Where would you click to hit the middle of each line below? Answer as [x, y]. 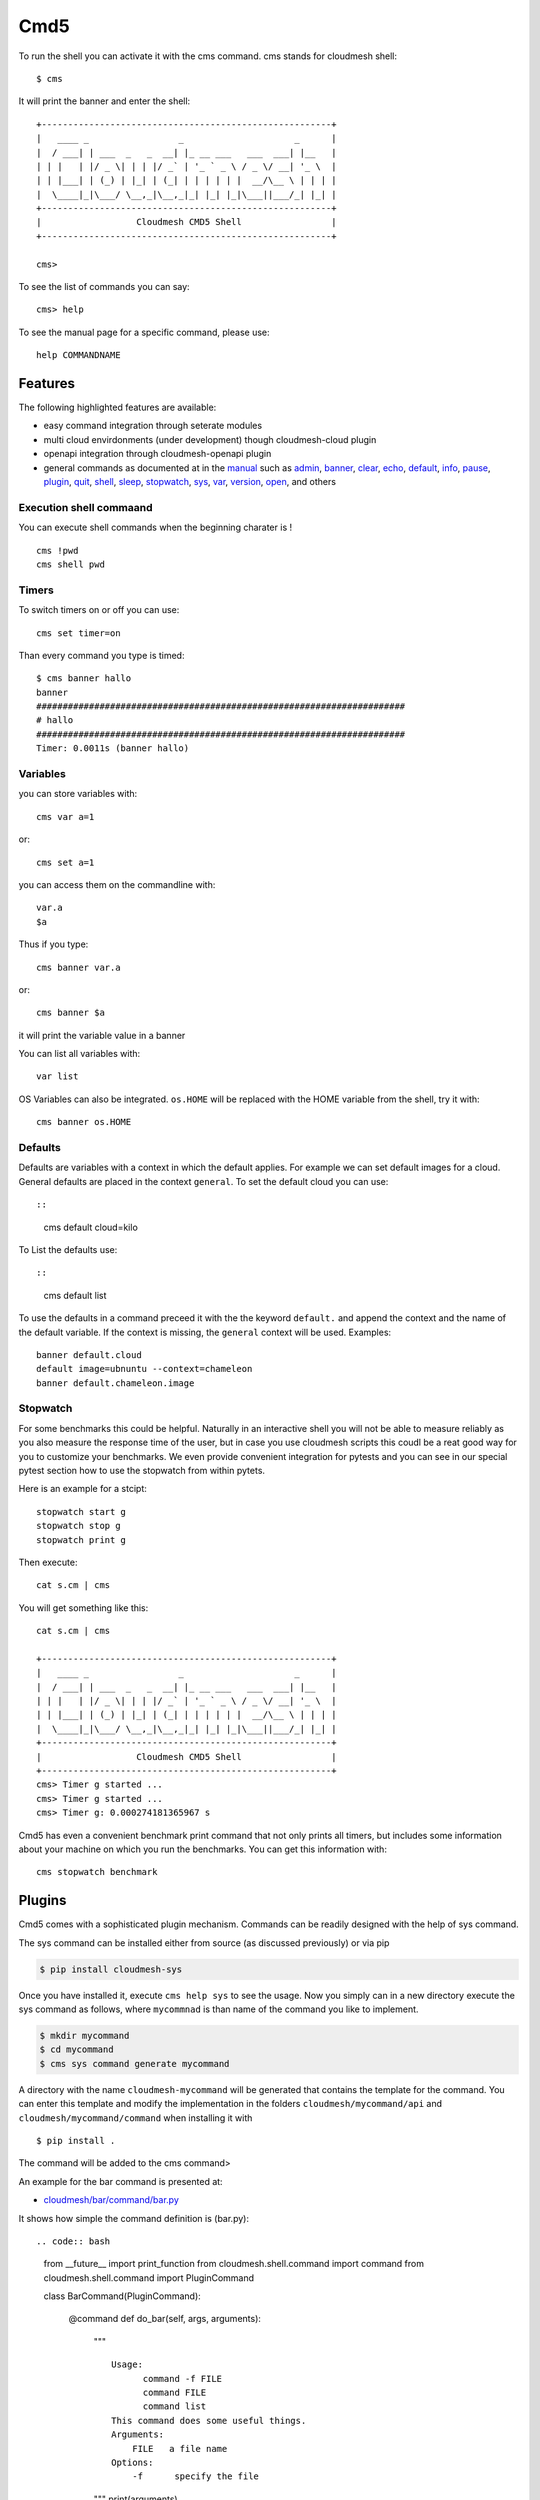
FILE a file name [179, 2448]
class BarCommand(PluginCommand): [122, 2296]
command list [174, 2406]
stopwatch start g [81, 1511]
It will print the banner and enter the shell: [104, 101]
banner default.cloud [89, 1354]
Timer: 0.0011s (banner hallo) [113, 748]
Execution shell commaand [86, 507]
